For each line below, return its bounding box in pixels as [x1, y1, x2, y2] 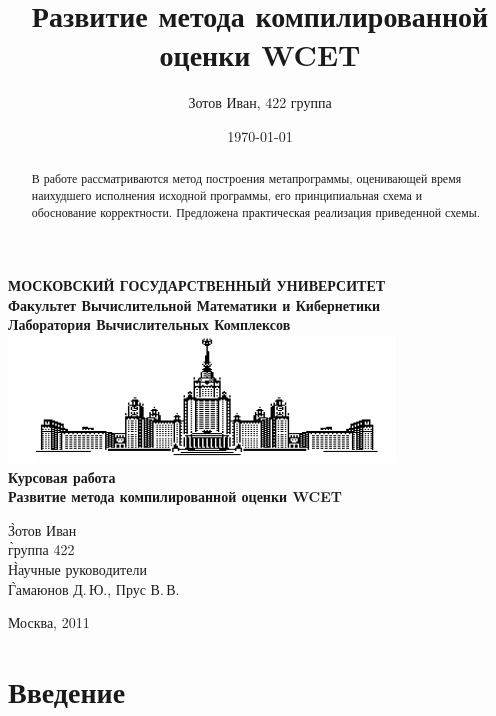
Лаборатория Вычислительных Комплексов [8, 314, 291, 335]
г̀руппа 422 [8, 539, 75, 560]
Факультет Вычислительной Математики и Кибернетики [8, 294, 381, 315]
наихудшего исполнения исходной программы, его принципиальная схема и [31, 186, 423, 203]
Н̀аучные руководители [8, 559, 147, 580]
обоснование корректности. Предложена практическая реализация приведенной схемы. [31, 203, 480, 220]
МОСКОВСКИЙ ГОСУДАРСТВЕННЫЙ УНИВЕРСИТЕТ [8, 275, 386, 296]
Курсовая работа [8, 466, 116, 487]
